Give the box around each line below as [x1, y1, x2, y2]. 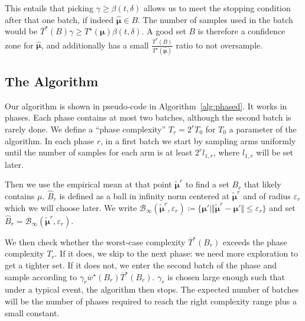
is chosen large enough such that [167, 270, 285, 283]
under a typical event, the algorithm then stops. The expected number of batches [5, 283, 299, 296]
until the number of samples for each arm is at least [5, 146, 193, 158]
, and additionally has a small [41, 38, 149, 51]
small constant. [5, 306, 60, 319]
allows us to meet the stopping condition [144, 2, 291, 14]
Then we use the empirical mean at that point [5, 178, 172, 190]
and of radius [243, 190, 291, 202]
